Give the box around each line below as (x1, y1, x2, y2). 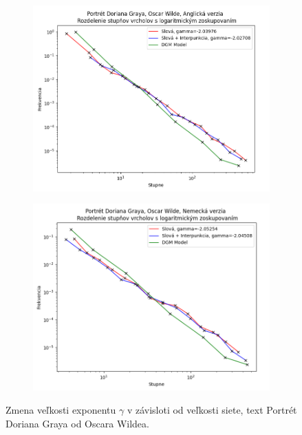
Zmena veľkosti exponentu (6, 402, 116, 416)
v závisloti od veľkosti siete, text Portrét (127, 402, 297, 416)
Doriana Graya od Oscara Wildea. (6, 416, 149, 430)
